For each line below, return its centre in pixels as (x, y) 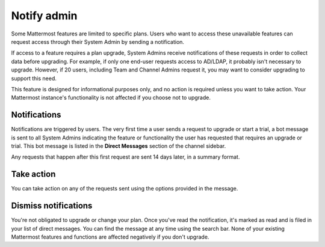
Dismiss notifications (52, 206)
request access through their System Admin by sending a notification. (98, 41)
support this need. (34, 78)
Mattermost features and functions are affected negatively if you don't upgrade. (110, 237)
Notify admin (44, 16)
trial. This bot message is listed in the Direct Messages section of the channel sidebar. (119, 146)
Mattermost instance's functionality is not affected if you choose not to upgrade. (111, 98)
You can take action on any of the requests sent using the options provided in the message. (125, 189)
